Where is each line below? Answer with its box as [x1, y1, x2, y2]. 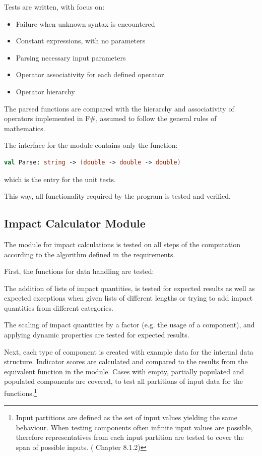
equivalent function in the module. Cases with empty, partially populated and [4, 366, 244, 376]
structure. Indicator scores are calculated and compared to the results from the [4, 356, 248, 367]
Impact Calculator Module [4, 215, 146, 231]
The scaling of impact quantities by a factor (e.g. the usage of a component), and [4, 319, 255, 330]
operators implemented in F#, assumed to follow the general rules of [4, 113, 217, 124]
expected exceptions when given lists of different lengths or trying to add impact [4, 293, 253, 303]
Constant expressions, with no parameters [16, 35, 146, 46]
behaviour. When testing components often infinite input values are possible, [16, 422, 253, 432]
